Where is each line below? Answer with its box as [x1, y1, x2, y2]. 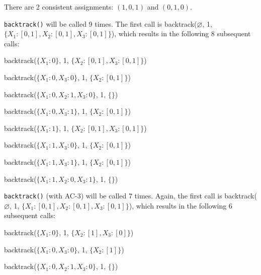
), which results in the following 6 [129, 200, 232, 211]
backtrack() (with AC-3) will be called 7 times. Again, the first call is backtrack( [4, 190, 257, 201]
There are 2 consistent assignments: [4, 2, 114, 12]
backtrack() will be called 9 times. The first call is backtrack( [4, 18, 197, 29]
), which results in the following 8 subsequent [111, 28, 251, 39]
